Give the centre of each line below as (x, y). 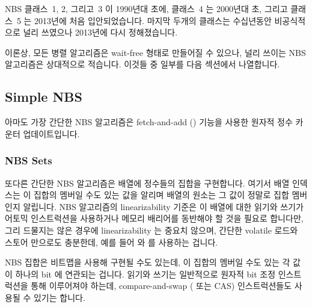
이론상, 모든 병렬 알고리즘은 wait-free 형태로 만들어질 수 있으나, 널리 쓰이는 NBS (155, 52)
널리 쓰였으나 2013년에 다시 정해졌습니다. (100, 32)
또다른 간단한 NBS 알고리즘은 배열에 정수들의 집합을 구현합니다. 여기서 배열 (147, 183)
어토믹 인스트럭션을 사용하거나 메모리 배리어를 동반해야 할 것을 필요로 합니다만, (154, 218)
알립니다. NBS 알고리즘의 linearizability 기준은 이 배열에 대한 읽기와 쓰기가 (163, 206)
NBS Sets (29, 160)
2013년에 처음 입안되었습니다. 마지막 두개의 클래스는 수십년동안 (153, 20)
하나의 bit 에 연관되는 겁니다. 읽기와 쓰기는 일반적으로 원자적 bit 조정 (145, 274)
